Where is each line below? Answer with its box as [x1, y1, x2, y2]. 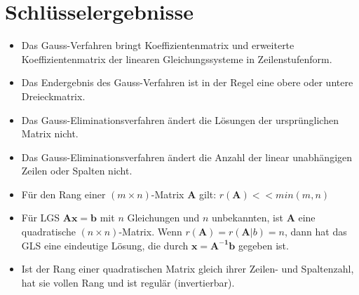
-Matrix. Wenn [118, 224, 182, 239]
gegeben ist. [238, 238, 289, 252]
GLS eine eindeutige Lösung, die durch [21, 238, 189, 252]
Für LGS [21, 210, 60, 225]
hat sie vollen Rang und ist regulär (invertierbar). [21, 275, 235, 289]
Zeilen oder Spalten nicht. [21, 163, 133, 178]
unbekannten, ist [211, 210, 283, 225]
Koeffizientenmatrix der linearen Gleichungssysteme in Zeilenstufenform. [21, 51, 332, 66]
